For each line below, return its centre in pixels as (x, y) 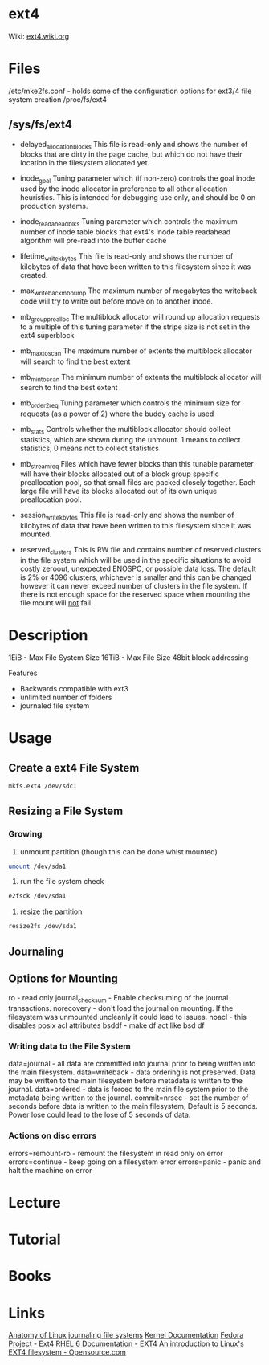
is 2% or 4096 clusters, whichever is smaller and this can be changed (135, 577)
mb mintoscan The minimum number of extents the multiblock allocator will (141, 378)
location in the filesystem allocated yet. (85, 163)
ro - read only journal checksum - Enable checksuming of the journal (118, 999)
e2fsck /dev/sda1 (37, 896)
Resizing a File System (66, 811)
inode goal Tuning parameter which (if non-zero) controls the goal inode (137, 179)
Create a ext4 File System (74, 768)
